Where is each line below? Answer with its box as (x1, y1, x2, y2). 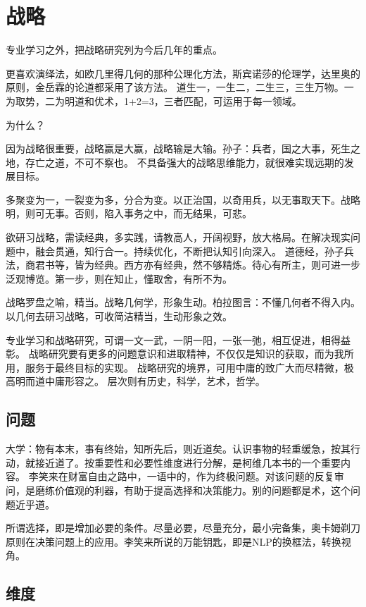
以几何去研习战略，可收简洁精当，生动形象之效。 (6, 309, 232, 324)
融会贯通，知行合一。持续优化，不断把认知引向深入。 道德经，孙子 (34, 243, 344, 258)
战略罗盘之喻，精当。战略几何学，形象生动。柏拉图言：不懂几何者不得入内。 (6, 295, 360, 309)
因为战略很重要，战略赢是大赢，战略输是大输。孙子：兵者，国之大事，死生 (6, 141, 351, 156)
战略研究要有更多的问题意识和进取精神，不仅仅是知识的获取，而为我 (28, 346, 344, 361)
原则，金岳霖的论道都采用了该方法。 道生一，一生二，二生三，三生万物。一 (6, 80, 354, 94)
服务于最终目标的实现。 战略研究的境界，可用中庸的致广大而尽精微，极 (25, 360, 354, 374)
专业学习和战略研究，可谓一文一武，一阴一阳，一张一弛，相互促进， (6, 332, 321, 347)
